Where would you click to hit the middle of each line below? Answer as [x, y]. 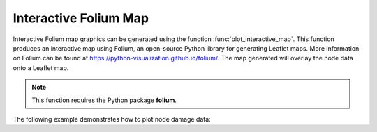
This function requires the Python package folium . [104, 100]
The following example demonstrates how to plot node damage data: [112, 119]
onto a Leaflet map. [41, 68]
